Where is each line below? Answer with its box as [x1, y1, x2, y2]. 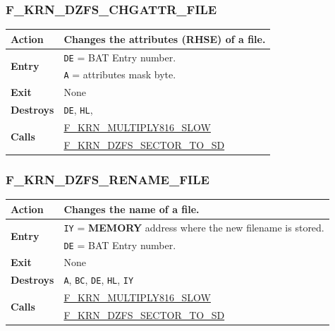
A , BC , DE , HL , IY [63, 272, 134, 287]
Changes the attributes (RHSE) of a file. [63, 31, 266, 46]
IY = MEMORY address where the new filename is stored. [63, 219, 324, 234]
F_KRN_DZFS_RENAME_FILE [6, 170, 209, 188]
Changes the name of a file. [63, 201, 200, 216]
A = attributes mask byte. [63, 67, 176, 82]
